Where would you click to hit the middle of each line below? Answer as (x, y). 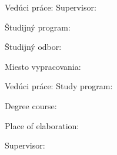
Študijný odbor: (33, 47)
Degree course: (31, 105)
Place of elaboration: (42, 125)
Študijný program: (38, 27)
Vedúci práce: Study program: (59, 86)
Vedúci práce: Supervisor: (51, 7)
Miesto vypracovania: (43, 66)
